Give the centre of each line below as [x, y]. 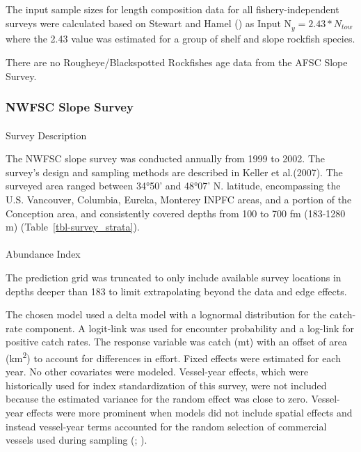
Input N [275, 24]
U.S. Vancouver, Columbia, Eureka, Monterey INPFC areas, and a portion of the [179, 199]
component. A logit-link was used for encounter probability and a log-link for [190, 328]
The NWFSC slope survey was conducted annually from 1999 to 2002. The [165, 158]
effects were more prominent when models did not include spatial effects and [190, 412]
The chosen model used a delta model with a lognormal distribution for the [166, 314]
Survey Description [46, 135]
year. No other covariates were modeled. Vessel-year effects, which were [157, 372]
